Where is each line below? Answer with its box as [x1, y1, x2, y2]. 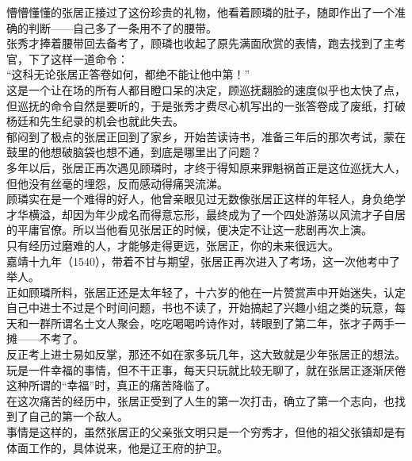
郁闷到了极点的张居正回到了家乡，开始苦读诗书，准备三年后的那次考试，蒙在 [6, 128, 406, 144]
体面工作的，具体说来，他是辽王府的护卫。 [6, 439, 228, 455]
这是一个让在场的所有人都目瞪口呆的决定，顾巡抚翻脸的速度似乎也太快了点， [6, 81, 406, 98]
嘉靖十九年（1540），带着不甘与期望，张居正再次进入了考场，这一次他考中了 [6, 252, 400, 269]
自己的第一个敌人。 [28, 408, 128, 425]
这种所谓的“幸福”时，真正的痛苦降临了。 [6, 377, 217, 394]
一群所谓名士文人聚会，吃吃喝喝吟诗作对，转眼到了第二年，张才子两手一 [28, 314, 406, 331]
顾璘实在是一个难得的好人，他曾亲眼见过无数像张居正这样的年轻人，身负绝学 [6, 190, 406, 207]
